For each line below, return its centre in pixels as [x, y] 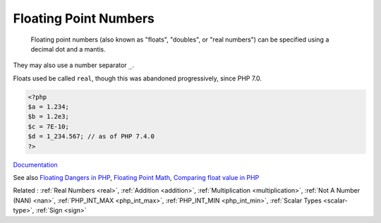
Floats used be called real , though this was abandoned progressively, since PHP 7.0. [138, 78]
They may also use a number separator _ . [73, 65]
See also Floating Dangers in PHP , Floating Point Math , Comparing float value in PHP [136, 178]
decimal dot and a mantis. [68, 49]
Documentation [35, 164]
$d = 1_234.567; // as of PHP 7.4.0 [91, 137]
